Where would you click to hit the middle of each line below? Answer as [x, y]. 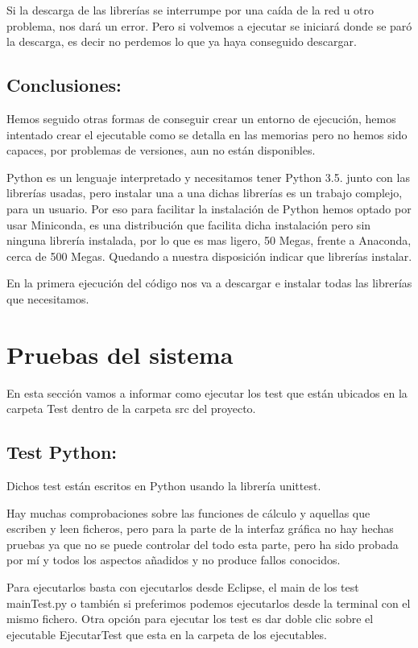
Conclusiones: [64, 85]
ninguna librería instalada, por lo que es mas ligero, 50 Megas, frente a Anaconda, [209, 240]
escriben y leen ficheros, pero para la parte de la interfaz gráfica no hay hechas [200, 528]
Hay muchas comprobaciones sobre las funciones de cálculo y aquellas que [188, 512]
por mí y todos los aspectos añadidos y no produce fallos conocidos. [174, 560]
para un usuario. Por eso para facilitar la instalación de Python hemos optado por [209, 208]
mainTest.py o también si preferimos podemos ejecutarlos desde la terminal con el [209, 603]
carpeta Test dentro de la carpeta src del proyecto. [131, 409]
